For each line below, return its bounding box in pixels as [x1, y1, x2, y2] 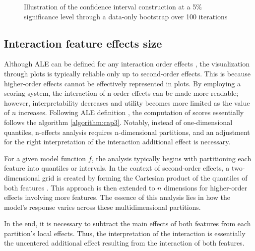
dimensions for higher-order [164, 182, 248, 192]
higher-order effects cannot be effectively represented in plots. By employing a [4, 78, 241, 88]
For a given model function [4, 153, 86, 163]
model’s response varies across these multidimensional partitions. [4, 201, 201, 212]
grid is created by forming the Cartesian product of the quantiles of [42, 172, 248, 183]
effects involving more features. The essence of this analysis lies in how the [4, 192, 231, 202]
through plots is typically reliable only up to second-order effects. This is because [4, 68, 251, 78]
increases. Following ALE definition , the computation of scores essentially [18, 107, 244, 118]
